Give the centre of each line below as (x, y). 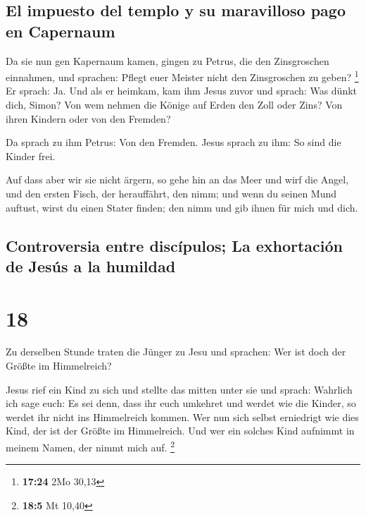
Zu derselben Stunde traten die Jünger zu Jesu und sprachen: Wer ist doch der (176, 352)
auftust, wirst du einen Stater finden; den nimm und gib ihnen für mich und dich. (182, 207)
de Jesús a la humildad (91, 266)
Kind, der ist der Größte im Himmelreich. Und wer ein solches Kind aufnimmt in (180, 431)
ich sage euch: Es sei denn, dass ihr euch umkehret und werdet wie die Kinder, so (181, 403)
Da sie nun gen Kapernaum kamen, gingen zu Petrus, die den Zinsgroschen (168, 60)
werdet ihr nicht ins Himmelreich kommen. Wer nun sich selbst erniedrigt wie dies (182, 416)
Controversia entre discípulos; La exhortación (174, 245)
